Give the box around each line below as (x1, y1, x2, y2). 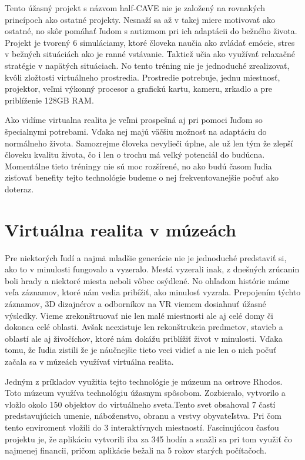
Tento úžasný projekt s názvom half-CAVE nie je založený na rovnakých (5, 2, 265, 14)
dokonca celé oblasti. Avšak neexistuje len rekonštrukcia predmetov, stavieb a (5, 321, 283, 333)
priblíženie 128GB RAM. (5, 94, 94, 106)
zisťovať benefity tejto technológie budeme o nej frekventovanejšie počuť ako (5, 171, 279, 184)
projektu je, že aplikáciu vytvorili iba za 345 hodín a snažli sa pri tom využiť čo (5, 432, 292, 445)
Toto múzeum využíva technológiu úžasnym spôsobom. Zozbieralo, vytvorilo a (5, 386, 286, 399)
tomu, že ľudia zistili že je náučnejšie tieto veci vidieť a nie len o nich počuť (5, 344, 277, 356)
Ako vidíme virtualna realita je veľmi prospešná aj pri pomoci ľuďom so (5, 114, 263, 126)
